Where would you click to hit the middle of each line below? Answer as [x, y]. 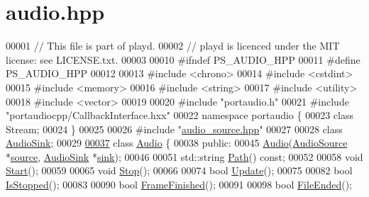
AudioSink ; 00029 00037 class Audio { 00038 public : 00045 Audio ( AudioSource [177, 143]
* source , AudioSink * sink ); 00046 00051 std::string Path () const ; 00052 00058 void [184, 156]
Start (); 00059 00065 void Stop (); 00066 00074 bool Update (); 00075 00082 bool [179, 170]
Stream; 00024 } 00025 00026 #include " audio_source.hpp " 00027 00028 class [174, 129]
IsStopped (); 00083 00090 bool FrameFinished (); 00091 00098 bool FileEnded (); [179, 185]
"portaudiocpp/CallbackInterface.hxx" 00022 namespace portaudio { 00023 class [180, 115]
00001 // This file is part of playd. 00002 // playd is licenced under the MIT [173, 46]
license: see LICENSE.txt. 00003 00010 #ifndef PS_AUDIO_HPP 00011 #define [183, 59]
